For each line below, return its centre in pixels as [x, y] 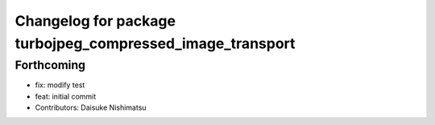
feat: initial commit [66, 96]
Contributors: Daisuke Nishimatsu [91, 107]
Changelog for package [95, 21]
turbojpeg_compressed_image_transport [155, 43]
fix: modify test [60, 85]
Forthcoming [50, 65]
